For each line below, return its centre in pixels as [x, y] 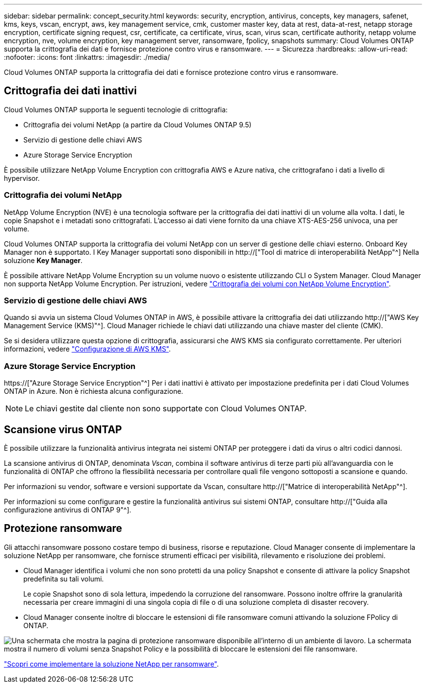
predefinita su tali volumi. [64, 579]
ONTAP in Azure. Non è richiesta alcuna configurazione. [94, 391]
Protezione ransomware [63, 528]
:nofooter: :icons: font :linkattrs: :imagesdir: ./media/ [87, 57]
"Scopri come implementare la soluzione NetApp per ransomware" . [111, 664]
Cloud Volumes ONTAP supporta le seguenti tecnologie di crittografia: [116, 109]
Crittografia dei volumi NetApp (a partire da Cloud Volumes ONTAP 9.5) [138, 124]
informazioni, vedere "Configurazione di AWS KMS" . [88, 349]
